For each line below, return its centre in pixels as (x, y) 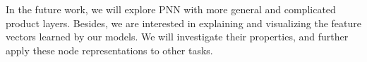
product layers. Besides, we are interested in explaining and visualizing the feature (183, 23)
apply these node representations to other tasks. (109, 50)
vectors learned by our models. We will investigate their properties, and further (177, 37)
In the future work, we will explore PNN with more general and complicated (171, 9)
